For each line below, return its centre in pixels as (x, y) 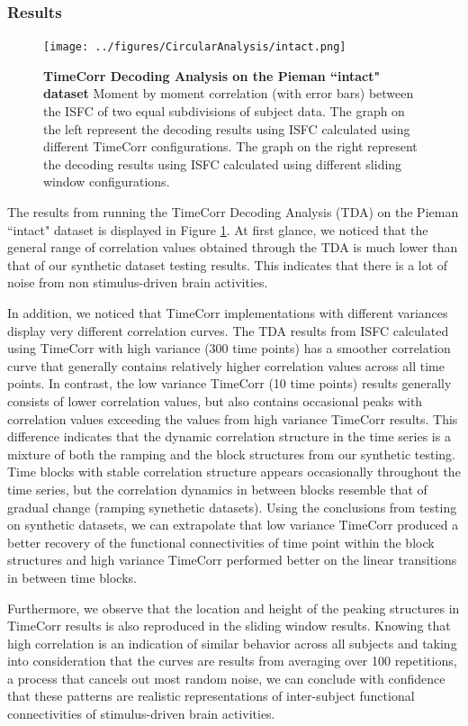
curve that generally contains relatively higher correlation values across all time (226, 365)
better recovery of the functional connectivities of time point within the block (221, 542)
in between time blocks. (72, 577)
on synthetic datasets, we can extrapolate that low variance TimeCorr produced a (233, 525)
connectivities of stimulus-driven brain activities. (141, 714)
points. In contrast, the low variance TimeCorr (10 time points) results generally (229, 383)
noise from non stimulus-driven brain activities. (138, 282)
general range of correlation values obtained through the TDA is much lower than (233, 247)
